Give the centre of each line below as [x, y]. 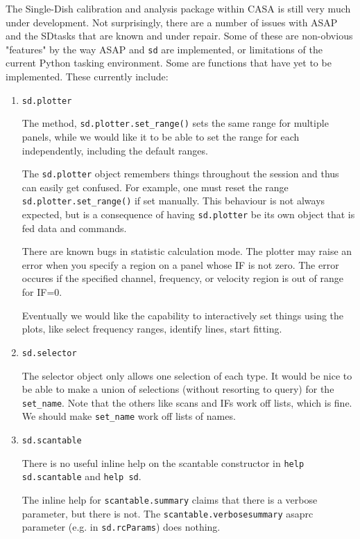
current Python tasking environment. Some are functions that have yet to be [169, 63]
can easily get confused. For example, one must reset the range [155, 187]
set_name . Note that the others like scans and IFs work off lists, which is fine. [187, 402]
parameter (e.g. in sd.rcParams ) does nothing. [121, 527]
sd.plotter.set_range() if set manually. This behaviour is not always [173, 201]
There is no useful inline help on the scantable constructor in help [163, 462]
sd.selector [49, 353]
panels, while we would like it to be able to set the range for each [161, 136]
